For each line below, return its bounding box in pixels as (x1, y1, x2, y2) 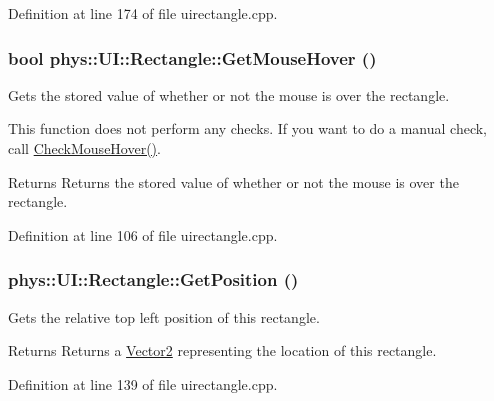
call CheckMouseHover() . (8, 138, 161, 158)
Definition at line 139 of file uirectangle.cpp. (8, 373, 278, 394)
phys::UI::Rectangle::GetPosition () (8, 267, 299, 292)
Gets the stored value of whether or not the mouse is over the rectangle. (8, 84, 450, 105)
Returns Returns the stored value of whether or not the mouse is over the (8, 171, 459, 192)
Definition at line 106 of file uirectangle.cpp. (8, 224, 278, 245)
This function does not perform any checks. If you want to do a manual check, (8, 118, 488, 139)
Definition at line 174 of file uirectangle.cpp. (8, 3, 278, 23)
